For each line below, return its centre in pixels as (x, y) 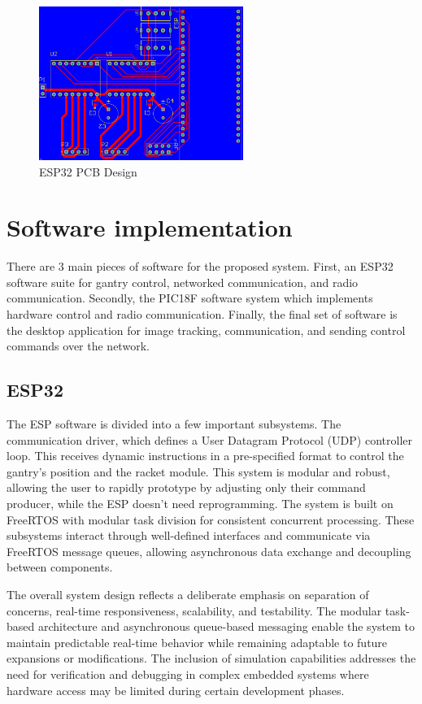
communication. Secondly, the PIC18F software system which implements (190, 298)
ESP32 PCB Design (88, 171)
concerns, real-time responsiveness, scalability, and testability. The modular (194, 610)
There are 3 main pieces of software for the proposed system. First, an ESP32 (200, 266)
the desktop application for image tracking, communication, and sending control (206, 330)
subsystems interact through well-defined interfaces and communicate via (189, 535)
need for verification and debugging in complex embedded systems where (188, 674)
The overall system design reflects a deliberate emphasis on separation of (188, 594)
